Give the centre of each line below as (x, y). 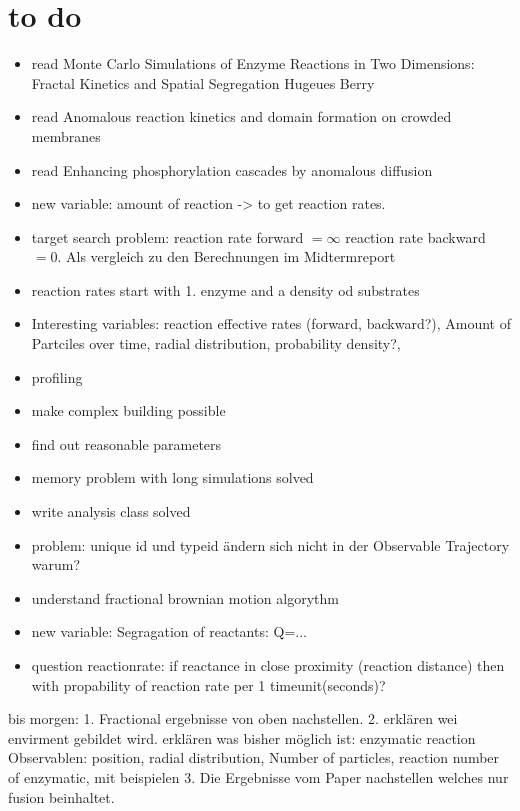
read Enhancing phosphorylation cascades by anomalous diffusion (232, 169)
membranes (66, 135)
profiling (57, 376)
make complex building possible (128, 410)
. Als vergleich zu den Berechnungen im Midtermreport (226, 256)
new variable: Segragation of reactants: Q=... (169, 631)
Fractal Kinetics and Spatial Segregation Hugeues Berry (203, 82)
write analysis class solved (111, 511)
